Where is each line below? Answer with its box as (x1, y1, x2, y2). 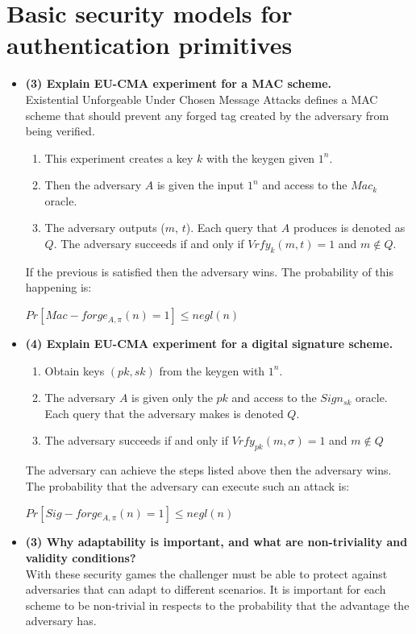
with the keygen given (206, 149, 315, 166)
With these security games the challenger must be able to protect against (25, 565, 388, 582)
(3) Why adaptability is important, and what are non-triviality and (25, 533, 408, 550)
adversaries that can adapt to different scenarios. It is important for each (25, 581, 386, 598)
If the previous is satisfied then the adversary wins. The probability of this (25, 263, 393, 280)
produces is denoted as (293, 219, 406, 236)
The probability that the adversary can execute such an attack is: (25, 477, 350, 494)
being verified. (25, 122, 95, 139)
